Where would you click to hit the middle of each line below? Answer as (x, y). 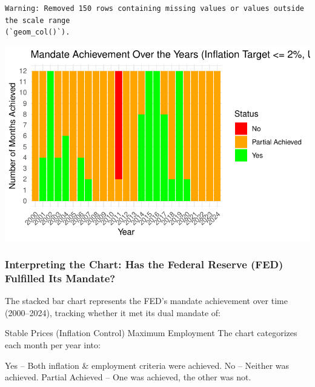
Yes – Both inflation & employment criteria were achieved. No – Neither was (147, 365)
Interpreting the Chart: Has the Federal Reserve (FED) (144, 264)
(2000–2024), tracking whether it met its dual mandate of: (113, 312)
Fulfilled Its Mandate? (60, 278)
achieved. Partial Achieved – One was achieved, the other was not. (128, 377)
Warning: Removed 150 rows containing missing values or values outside (154, 8)
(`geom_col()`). (38, 32)
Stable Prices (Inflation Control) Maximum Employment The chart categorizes (151, 333)
